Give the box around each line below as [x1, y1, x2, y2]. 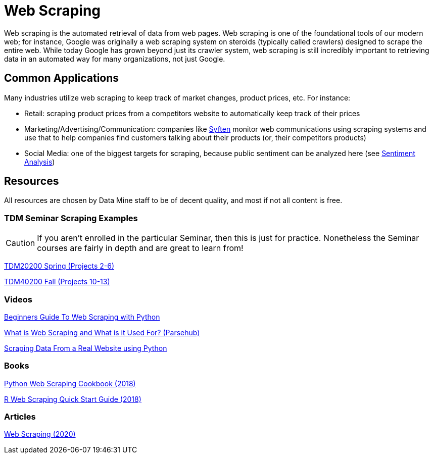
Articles [4, 412, 36, 422]
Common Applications [4, 72, 119, 85]
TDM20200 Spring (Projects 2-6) [4, 262, 115, 271]
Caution [6, 238, 35, 248]
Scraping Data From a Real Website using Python [4, 343, 167, 352]
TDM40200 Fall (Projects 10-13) [4, 277, 110, 286]
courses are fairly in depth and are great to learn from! [37, 243, 244, 253]
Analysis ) [24, 157, 55, 166]
